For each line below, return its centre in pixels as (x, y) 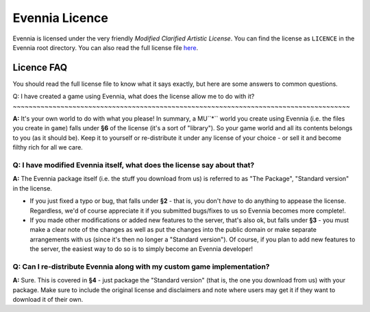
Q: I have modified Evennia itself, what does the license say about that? (134, 165)
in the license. (33, 188)
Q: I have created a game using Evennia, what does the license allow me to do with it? (134, 97)
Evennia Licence (61, 18)
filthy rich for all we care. (48, 147)
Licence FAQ (40, 68)
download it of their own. (48, 299)
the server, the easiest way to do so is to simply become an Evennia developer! (141, 249)
